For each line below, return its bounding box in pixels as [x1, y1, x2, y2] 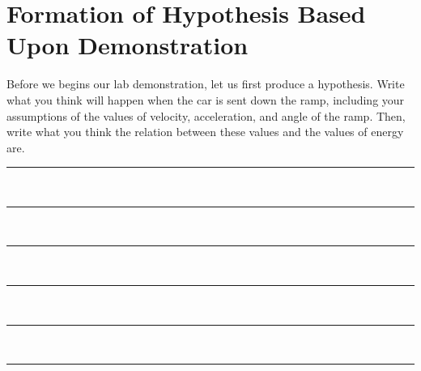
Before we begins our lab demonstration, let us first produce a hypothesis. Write [6, 75, 405, 92]
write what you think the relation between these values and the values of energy [6, 123, 404, 140]
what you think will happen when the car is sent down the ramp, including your [6, 91, 405, 108]
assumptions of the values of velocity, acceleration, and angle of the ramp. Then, [6, 107, 406, 124]
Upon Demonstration [6, 28, 249, 62]
